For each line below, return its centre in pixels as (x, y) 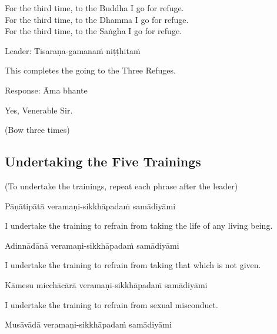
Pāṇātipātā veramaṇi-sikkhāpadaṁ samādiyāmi (90, 206)
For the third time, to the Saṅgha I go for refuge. (93, 31)
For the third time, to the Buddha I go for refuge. (94, 8)
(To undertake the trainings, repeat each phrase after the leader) (121, 186)
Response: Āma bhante (46, 90)
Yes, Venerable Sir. (39, 110)
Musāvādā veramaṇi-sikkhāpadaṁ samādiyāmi (88, 324)
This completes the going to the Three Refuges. (90, 70)
